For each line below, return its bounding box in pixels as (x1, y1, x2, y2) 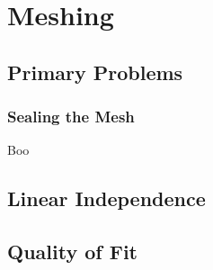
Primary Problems (7, 58, 183, 85)
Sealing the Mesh (7, 105, 135, 128)
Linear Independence (7, 184, 206, 212)
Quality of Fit (7, 238, 138, 265)
